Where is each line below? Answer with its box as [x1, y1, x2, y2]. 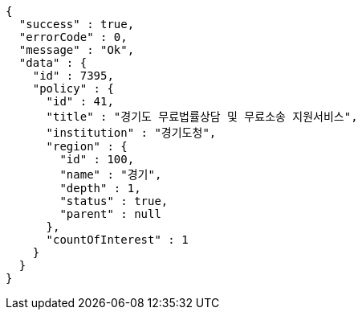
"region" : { [46, 140, 128, 153]
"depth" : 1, [59, 182, 141, 195]
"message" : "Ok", [18, 43, 135, 56]
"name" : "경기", [59, 168, 162, 181]
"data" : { [18, 56, 87, 69]
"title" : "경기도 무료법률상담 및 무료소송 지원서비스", [46, 110, 358, 123]
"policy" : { [32, 82, 114, 95]
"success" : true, [18, 18, 135, 31]
